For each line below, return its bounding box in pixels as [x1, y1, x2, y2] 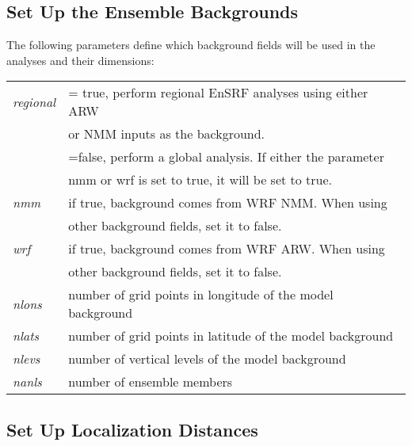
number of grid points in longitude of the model [68, 285, 334, 304]
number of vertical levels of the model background [68, 349, 346, 368]
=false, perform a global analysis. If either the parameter [68, 147, 384, 166]
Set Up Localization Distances [6, 417, 258, 441]
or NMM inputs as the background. [68, 124, 265, 143]
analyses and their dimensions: [6, 51, 154, 68]
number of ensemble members [68, 372, 233, 391]
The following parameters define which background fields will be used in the [6, 36, 376, 53]
